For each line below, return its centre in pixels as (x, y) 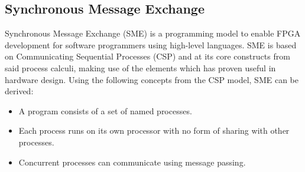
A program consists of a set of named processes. (105, 110)
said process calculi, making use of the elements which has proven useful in (140, 67)
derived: (19, 91)
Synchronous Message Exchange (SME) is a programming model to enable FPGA (153, 33)
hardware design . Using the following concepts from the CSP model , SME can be (152, 79)
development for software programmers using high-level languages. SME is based (151, 44)
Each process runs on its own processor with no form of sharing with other (154, 130)
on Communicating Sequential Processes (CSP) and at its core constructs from (147, 56)
